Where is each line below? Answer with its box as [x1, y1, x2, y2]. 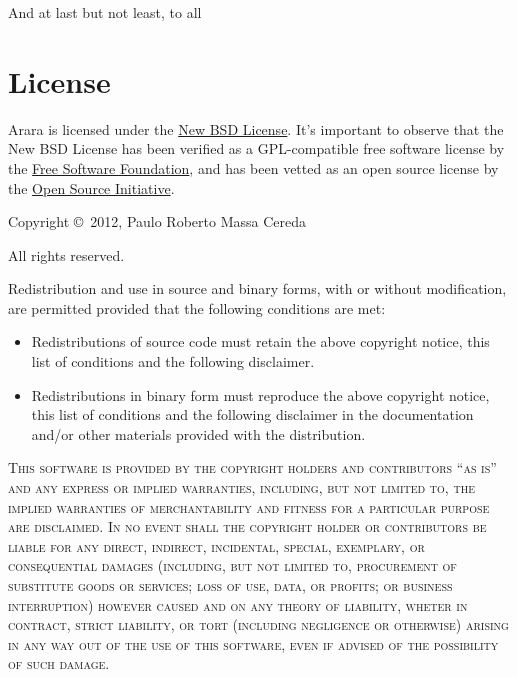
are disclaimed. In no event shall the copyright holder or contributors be [8, 516, 487, 537]
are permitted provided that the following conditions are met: [8, 297, 386, 318]
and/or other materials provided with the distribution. [31, 423, 366, 444]
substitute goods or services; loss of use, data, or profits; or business [8, 575, 453, 595]
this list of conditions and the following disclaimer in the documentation [31, 404, 474, 425]
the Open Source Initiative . [8, 177, 175, 198]
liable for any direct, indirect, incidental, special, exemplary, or [8, 535, 425, 556]
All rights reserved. [8, 244, 125, 265]
